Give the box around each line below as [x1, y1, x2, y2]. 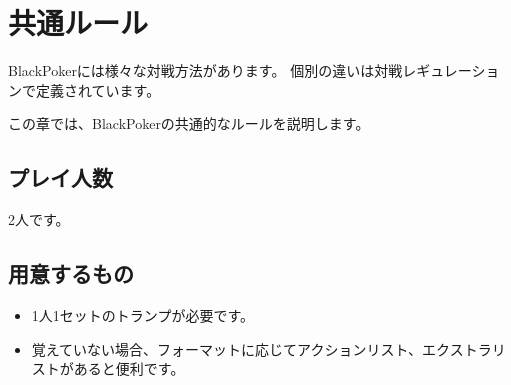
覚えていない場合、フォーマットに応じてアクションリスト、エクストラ [31, 338, 492, 359]
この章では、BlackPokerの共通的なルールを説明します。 [8, 113, 370, 134]
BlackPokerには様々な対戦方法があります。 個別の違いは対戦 [8, 60, 403, 81]
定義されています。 [35, 79, 161, 100]
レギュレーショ [402, 60, 500, 81]
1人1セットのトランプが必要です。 [31, 304, 254, 325]
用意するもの [8, 258, 134, 289]
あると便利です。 [73, 358, 185, 379]
